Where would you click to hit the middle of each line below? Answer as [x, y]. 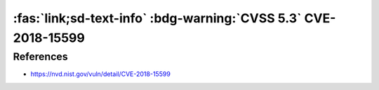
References [40, 57]
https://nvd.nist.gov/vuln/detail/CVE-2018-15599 [101, 74]
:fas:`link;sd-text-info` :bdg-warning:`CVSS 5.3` [157, 18]
